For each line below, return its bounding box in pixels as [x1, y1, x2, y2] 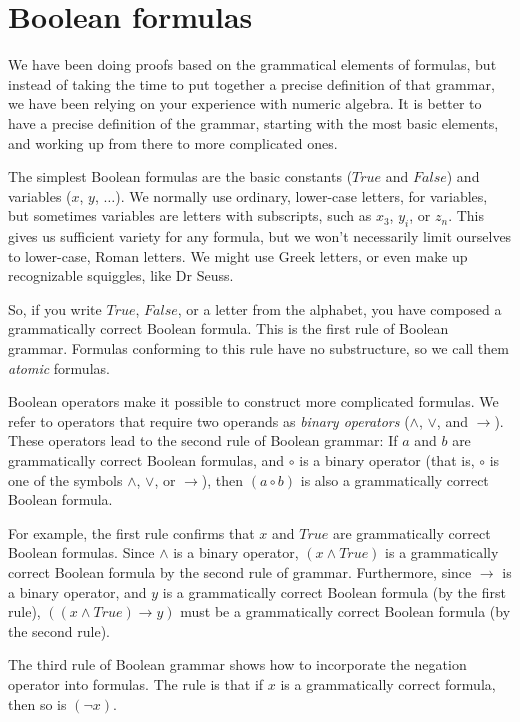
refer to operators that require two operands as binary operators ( [8, 410, 410, 431]
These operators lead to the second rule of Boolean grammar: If [8, 430, 398, 451]
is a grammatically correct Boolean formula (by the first [162, 581, 506, 602]
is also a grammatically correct [300, 469, 489, 490]
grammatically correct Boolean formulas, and [8, 450, 285, 471]
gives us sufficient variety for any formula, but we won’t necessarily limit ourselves [8, 226, 512, 247]
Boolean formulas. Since [8, 542, 155, 563]
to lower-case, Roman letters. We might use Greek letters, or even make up [8, 245, 468, 266]
